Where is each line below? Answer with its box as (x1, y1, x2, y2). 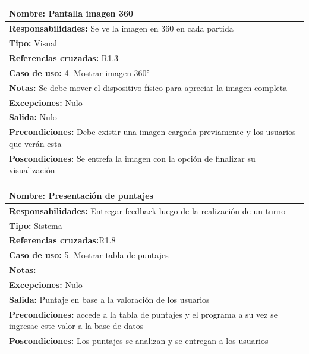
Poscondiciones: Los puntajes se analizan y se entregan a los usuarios (9, 334, 269, 347)
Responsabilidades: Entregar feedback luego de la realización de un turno (9, 204, 286, 217)
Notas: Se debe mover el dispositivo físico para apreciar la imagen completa (9, 81, 288, 93)
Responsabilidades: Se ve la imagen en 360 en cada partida (9, 22, 234, 35)
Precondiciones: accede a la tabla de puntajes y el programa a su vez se (9, 308, 278, 320)
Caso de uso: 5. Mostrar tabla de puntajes (9, 249, 169, 261)
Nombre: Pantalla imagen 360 (9, 7, 134, 19)
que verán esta (9, 137, 62, 149)
